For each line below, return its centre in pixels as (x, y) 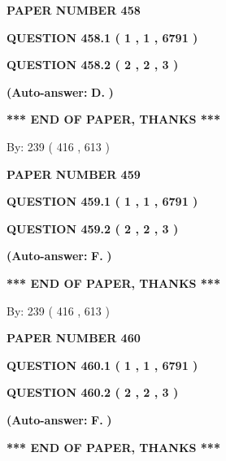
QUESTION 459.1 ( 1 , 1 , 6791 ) (102, 201)
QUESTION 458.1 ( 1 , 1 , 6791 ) (102, 37)
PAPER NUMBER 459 (74, 174)
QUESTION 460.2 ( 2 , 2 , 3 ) (93, 392)
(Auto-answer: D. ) (60, 91)
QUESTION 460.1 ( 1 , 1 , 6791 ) (102, 365)
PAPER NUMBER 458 (74, 10)
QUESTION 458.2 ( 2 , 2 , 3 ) (93, 65)
